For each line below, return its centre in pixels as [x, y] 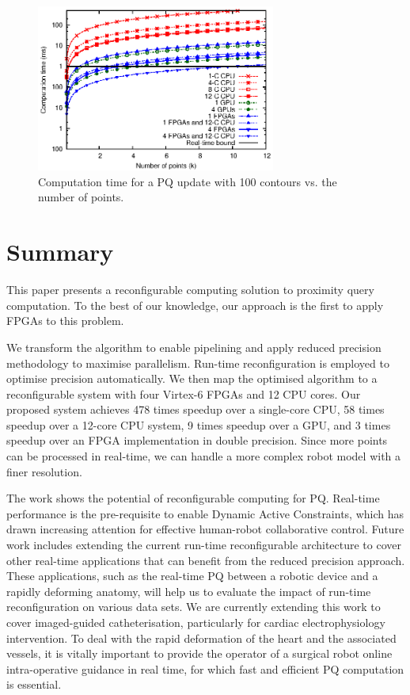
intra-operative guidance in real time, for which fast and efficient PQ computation [205, 668]
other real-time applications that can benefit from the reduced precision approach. [206, 560]
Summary [60, 252]
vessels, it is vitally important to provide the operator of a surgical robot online [199, 653]
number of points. [81, 197]
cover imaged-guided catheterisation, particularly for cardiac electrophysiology [196, 622]
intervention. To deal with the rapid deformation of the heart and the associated [201, 638]
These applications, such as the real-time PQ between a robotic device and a [192, 576]
